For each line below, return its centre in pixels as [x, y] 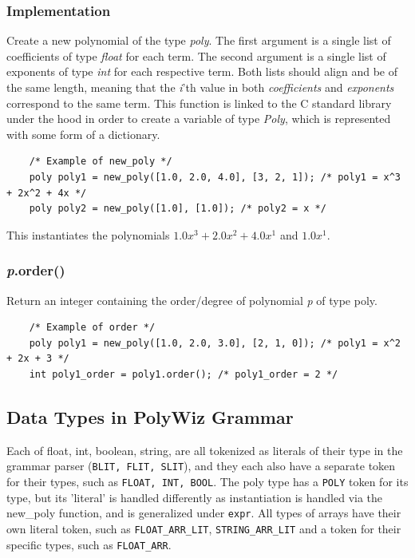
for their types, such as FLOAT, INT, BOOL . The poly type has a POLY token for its [207, 481]
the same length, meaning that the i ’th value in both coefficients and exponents [200, 87]
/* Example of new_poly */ [101, 162]
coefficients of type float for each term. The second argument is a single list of [196, 55]
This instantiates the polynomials [88, 234]
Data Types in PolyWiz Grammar [150, 416]
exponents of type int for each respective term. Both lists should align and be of [202, 71]
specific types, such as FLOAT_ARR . [89, 544]
